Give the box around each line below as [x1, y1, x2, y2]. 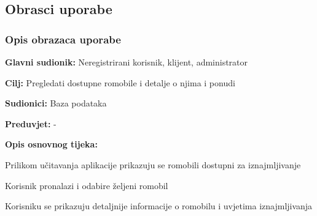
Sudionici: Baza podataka [5, 97, 107, 110]
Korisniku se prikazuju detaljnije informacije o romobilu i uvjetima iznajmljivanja [5, 199, 313, 212]
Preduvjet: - [5, 117, 57, 130]
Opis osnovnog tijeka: [5, 138, 98, 151]
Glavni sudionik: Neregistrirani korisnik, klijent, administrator [5, 56, 248, 68]
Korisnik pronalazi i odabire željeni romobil [5, 179, 168, 192]
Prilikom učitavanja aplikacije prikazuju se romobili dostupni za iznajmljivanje [5, 158, 301, 171]
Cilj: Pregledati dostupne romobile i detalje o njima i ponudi [5, 76, 235, 89]
